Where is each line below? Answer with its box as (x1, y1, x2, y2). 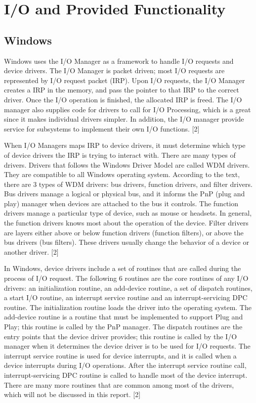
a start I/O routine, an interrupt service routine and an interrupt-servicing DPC (4, 292, 248, 303)
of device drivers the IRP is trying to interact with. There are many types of (4, 149, 236, 160)
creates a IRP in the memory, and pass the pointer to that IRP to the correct (4, 85, 239, 95)
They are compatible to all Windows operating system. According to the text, (4, 169, 240, 179)
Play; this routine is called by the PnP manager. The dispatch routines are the (4, 321, 243, 332)
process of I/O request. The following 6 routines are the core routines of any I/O (4, 273, 249, 283)
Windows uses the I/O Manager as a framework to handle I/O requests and (4, 55, 234, 66)
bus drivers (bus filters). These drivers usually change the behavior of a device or (4, 237, 249, 247)
